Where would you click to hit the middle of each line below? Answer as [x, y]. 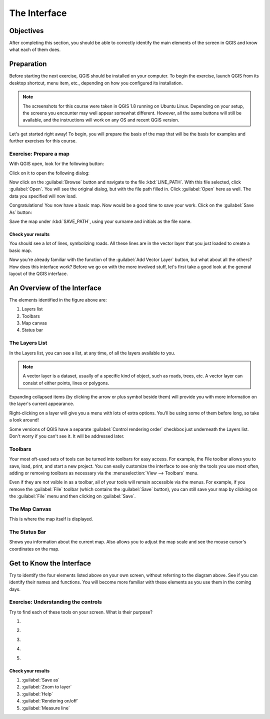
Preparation [28, 64]
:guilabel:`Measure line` [46, 708]
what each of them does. [35, 49]
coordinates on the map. [34, 549]
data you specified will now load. [43, 196]
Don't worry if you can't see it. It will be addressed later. [67, 436]
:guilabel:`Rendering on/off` [50, 701]
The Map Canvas [30, 509]
